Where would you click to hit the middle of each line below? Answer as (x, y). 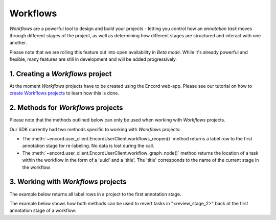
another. (18, 43)
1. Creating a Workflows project (61, 74)
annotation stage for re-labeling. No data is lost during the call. (88, 146)
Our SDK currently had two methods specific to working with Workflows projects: (95, 129)
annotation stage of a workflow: (43, 211)
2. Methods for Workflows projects (66, 108)
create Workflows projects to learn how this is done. (64, 93)
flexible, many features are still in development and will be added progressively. (93, 59)
